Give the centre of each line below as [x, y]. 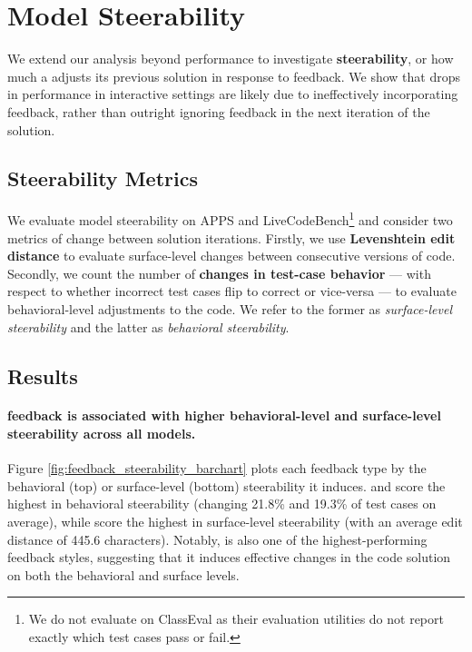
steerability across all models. [102, 434]
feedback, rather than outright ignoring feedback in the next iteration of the [219, 111]
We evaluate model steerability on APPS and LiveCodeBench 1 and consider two [230, 218]
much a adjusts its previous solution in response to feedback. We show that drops [234, 76]
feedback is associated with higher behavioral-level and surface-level [224, 415]
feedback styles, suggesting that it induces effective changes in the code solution [229, 557]
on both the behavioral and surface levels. [123, 574]
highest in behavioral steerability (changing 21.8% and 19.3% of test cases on [222, 504]
